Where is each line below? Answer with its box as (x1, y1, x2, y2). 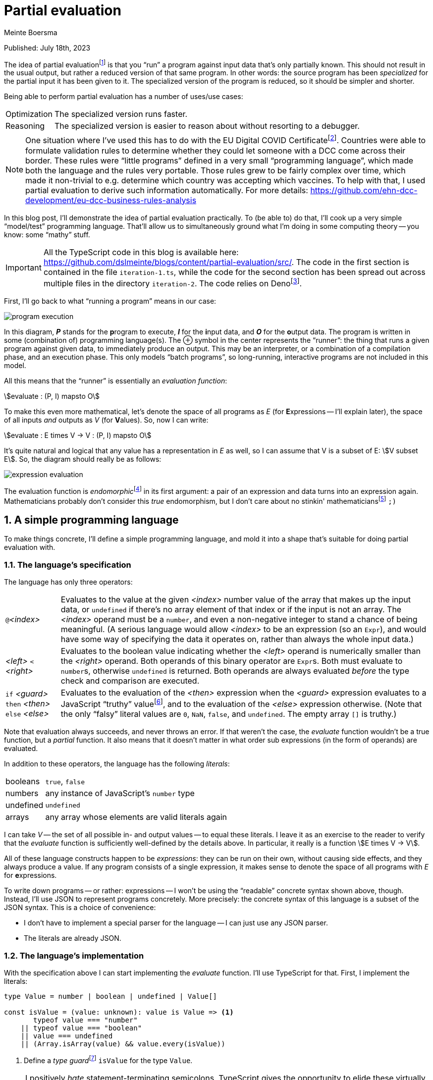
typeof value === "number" (33, 1016, 138, 1025)
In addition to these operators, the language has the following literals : (4, 759, 230, 768)
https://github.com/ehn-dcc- (310, 185, 418, 195)
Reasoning (5, 121, 45, 131)
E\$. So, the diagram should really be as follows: (4, 455, 162, 464)
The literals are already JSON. (24, 934, 121, 943)
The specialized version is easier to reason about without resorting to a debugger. (54, 121, 360, 131)
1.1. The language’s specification (4, 559, 131, 570)
